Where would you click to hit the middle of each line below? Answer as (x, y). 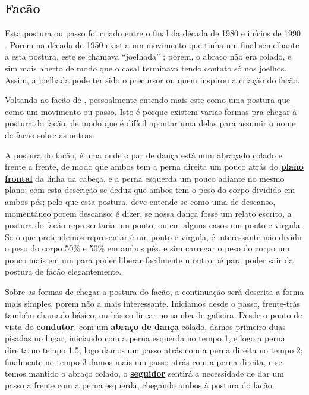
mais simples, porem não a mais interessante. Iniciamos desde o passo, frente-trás (153, 303)
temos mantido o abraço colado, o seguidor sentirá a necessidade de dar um (144, 373)
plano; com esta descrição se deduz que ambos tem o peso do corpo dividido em (150, 190)
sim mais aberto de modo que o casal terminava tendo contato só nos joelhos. (146, 68)
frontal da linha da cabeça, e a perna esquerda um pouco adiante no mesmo (145, 178)
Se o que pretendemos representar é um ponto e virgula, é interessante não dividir (154, 236)
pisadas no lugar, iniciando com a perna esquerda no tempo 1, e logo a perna (145, 338)
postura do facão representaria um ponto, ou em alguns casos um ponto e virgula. (154, 225)
